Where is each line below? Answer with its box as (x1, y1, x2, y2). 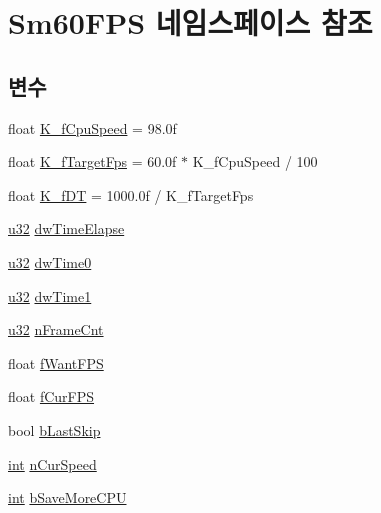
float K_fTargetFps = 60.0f (8, 151, 177, 172)
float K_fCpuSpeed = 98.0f (8, 117, 177, 138)
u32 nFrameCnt (8, 319, 104, 340)
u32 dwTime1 (8, 285, 92, 306)
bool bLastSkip (8, 419, 101, 440)
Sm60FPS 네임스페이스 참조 (8, 2, 373, 43)
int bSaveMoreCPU (8, 487, 127, 508)
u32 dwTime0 (8, 251, 92, 272)
